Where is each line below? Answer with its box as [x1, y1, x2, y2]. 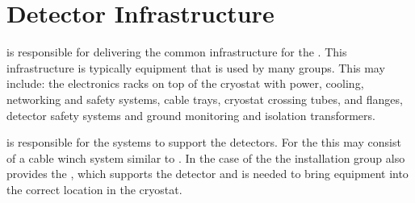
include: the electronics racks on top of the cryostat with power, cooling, [6, 75, 364, 92]
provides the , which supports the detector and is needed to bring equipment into [6, 165, 409, 182]
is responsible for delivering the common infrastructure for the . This [6, 43, 347, 60]
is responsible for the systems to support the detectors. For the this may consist [6, 134, 401, 151]
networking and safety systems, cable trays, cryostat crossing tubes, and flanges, [6, 90, 403, 107]
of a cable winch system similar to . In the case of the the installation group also [6, 149, 405, 166]
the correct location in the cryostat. [6, 180, 182, 197]
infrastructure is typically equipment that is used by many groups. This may [6, 59, 385, 76]
